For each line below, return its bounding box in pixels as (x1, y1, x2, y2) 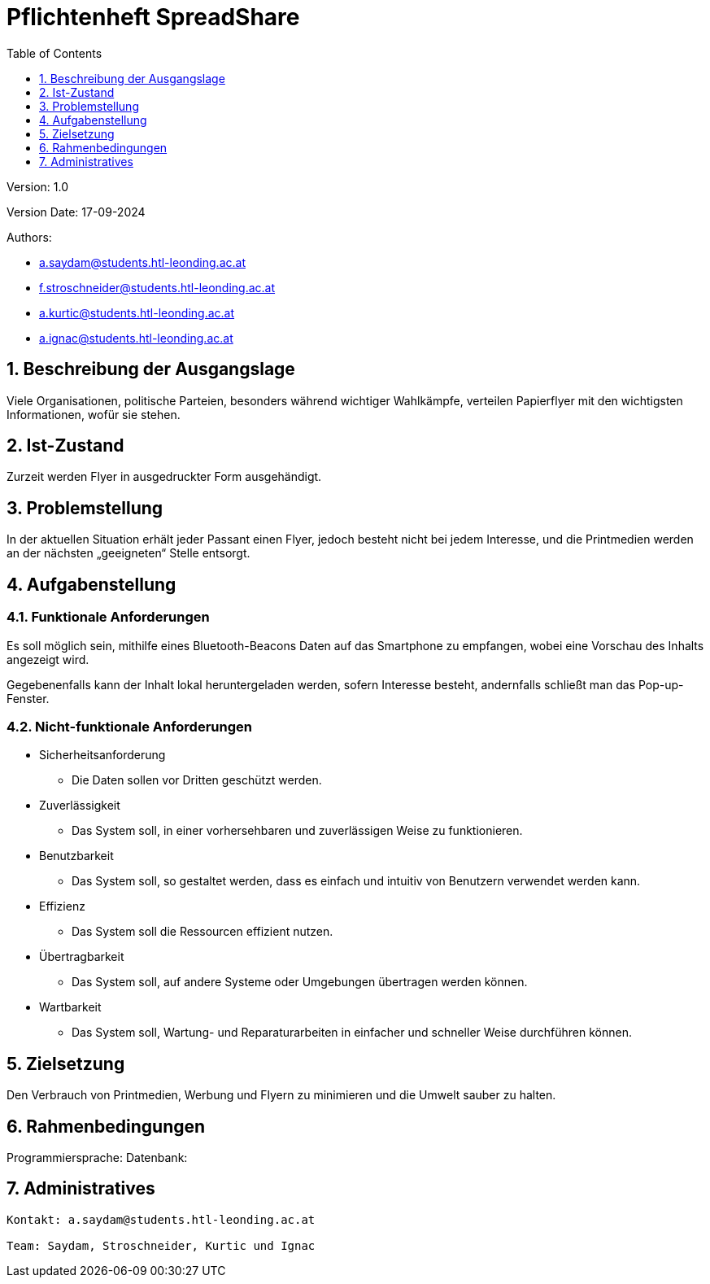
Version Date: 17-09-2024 (7, 204, 146, 219)
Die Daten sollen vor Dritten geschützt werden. (72, 773, 322, 788)
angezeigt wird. (7, 652, 89, 666)
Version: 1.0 (7, 179, 69, 194)
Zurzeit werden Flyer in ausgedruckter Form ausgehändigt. (7, 469, 322, 484)
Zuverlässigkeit (39, 798, 120, 813)
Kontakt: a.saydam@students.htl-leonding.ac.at (7, 1212, 316, 1226)
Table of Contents (7, 46, 102, 60)
